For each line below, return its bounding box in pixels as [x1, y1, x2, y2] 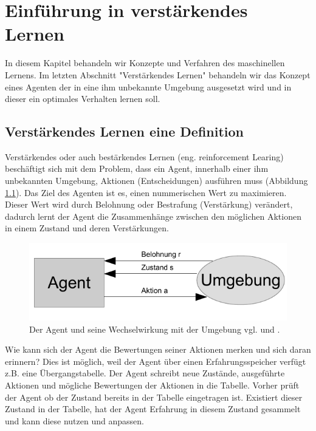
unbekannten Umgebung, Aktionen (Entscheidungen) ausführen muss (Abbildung [5, 174, 308, 187]
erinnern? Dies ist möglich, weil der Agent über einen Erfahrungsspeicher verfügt [5, 355, 306, 367]
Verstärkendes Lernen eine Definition [5, 122, 244, 141]
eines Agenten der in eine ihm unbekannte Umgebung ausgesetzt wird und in [5, 80, 292, 93]
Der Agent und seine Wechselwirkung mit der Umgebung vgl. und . [29, 322, 280, 335]
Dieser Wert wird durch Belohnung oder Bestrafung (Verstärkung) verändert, [5, 198, 293, 211]
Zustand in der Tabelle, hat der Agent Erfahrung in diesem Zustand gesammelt [5, 402, 301, 415]
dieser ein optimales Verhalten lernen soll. [5, 92, 160, 105]
